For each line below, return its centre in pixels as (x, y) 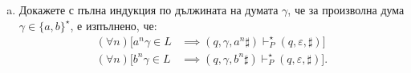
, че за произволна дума (346, 10)
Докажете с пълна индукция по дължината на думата (149, 10)
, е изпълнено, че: (114, 25)
